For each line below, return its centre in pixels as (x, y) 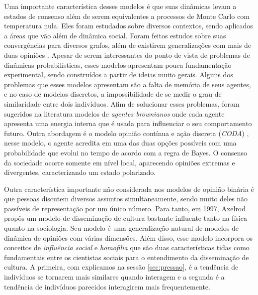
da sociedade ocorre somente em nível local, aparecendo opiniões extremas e (120, 162)
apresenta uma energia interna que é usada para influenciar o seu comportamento (128, 123)
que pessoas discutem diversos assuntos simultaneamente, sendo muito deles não (126, 199)
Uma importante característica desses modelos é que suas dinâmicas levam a (120, 6)
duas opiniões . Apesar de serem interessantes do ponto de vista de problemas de (127, 55)
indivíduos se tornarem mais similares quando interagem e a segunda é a (114, 277)
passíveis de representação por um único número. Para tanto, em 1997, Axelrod (125, 208)
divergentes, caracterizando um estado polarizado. (80, 172)
